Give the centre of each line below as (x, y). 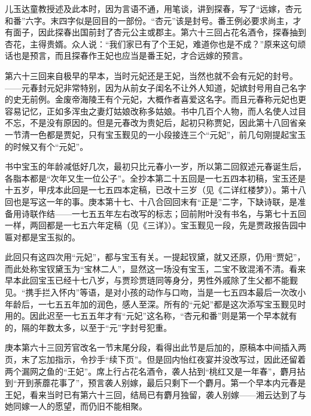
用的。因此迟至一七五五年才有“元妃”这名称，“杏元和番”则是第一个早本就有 (151, 316)
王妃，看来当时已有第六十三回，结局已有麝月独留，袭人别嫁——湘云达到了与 (155, 394)
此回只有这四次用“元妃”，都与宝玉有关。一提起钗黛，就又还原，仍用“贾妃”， (155, 257)
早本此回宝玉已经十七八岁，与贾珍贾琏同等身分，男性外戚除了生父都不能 (147, 280)
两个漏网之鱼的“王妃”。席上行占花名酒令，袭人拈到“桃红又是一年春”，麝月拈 (155, 371)
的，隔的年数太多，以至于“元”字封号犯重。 (89, 327)
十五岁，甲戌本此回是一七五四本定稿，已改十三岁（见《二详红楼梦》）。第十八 (155, 190)
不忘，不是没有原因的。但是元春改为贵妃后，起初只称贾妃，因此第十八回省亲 (155, 123)
